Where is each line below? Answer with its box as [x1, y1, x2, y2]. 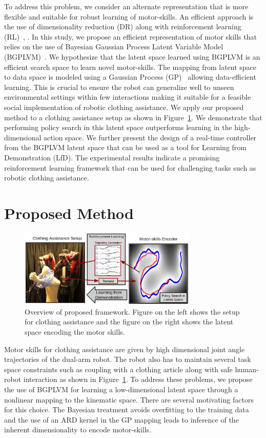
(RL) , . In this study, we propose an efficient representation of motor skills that [4, 31, 257, 42]
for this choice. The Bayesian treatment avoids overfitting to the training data [4, 404, 249, 415]
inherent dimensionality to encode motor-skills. [4, 424, 151, 435]
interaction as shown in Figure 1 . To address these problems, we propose [23, 374, 253, 385]
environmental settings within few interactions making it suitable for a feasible [4, 92, 251, 102]
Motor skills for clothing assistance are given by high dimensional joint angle [4, 343, 245, 354]
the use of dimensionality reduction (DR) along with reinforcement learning [4, 21, 241, 32]
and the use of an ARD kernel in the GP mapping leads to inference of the [4, 414, 239, 425]
